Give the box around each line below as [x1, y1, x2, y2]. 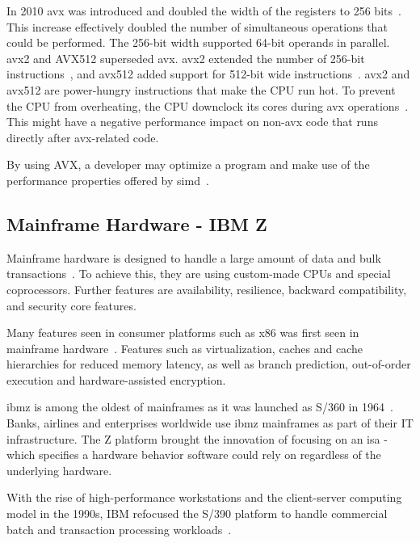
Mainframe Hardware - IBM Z [6, 211, 267, 236]
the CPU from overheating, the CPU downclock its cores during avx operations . [6, 97, 409, 114]
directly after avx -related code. [6, 128, 159, 145]
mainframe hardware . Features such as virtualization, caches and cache [6, 339, 363, 356]
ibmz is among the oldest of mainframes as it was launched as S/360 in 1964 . [6, 398, 393, 415]
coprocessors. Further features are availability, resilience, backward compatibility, [6, 280, 407, 297]
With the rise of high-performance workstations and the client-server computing [6, 489, 402, 506]
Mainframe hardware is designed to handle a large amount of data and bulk [6, 249, 381, 266]
